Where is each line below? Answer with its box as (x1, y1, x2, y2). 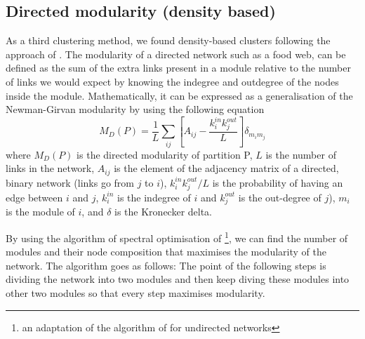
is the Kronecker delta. (114, 204, 213, 219)
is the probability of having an (212, 175, 343, 190)
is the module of (6, 204, 75, 219)
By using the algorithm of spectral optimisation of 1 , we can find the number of (6, 228, 348, 245)
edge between (6, 190, 63, 204)
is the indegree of (117, 190, 191, 204)
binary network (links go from (6, 175, 134, 190)
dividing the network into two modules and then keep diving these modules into (6, 272, 350, 286)
